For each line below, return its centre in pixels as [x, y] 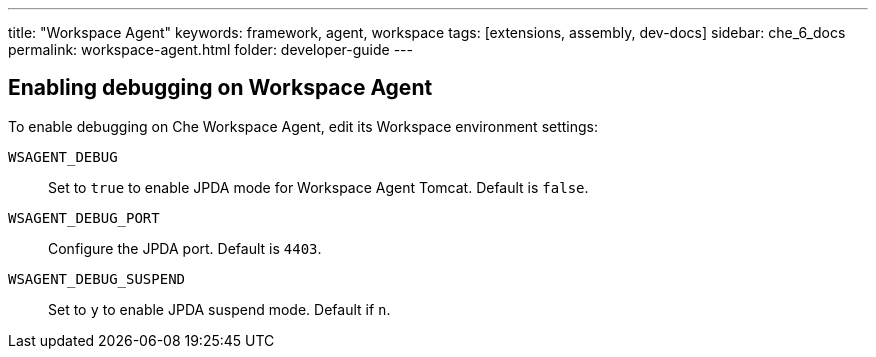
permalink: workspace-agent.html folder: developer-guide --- [211, 49]
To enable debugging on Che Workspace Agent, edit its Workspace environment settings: [303, 126]
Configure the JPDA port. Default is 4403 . [185, 248]
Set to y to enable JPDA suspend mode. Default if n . [219, 309]
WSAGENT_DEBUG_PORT [84, 217]
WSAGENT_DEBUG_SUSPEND [97, 278]
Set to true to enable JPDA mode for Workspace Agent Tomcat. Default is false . [318, 187]
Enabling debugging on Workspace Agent [220, 88]
